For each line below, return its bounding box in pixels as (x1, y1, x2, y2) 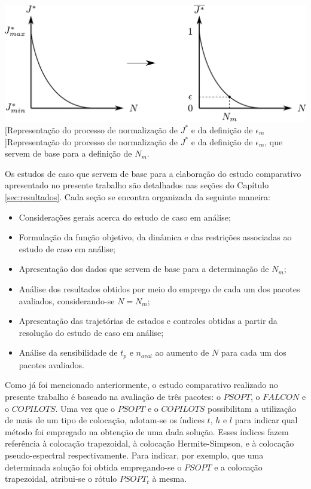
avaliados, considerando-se (19, 294, 115, 307)
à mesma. (152, 472, 187, 485)
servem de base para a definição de (5, 147, 132, 160)
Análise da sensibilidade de (19, 346, 118, 359)
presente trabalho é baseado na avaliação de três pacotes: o (5, 390, 221, 402)
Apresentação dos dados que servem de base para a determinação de (19, 262, 269, 275)
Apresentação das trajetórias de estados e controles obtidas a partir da (19, 314, 278, 327)
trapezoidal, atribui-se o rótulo (5, 472, 117, 485)
